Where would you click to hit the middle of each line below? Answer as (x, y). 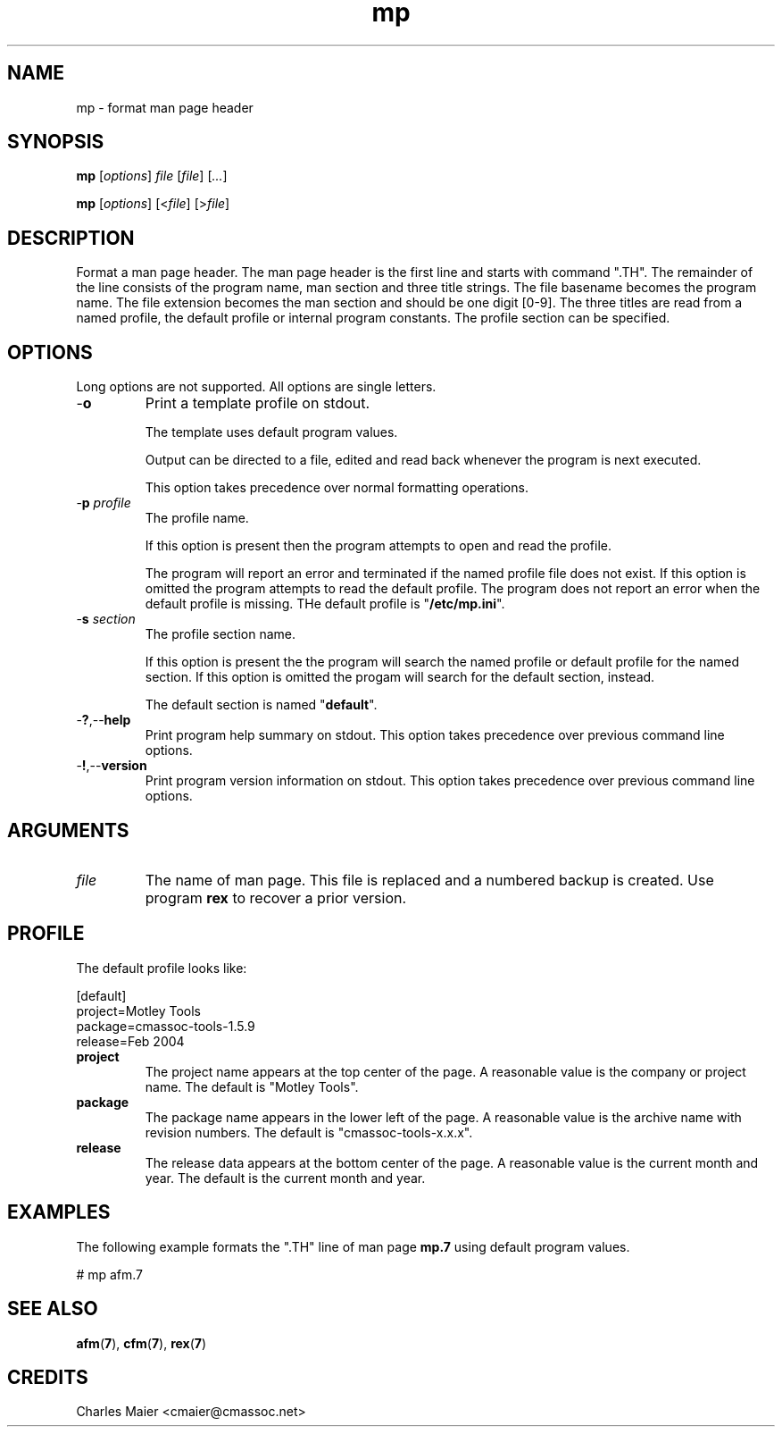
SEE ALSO (53, 1309)
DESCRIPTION (71, 238)
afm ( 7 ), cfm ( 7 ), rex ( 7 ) (141, 1343)
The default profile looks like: (162, 968)
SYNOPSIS (56, 142)
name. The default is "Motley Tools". (252, 1086)
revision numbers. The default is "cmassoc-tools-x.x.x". (309, 1132)
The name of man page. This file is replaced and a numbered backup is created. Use (429, 880)
